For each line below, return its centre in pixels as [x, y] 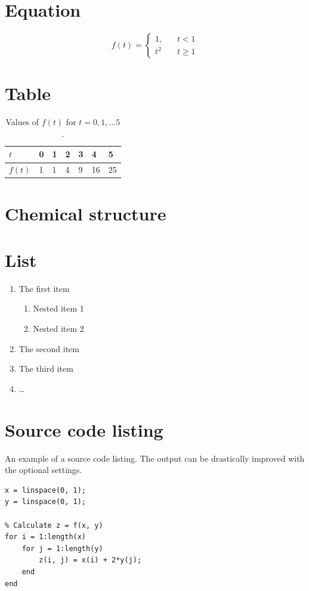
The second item [49, 348]
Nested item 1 [58, 308]
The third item [46, 368]
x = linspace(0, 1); [46, 490]
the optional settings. [44, 470]
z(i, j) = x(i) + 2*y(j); [90, 560]
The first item [44, 288]
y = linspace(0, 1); [46, 502]
